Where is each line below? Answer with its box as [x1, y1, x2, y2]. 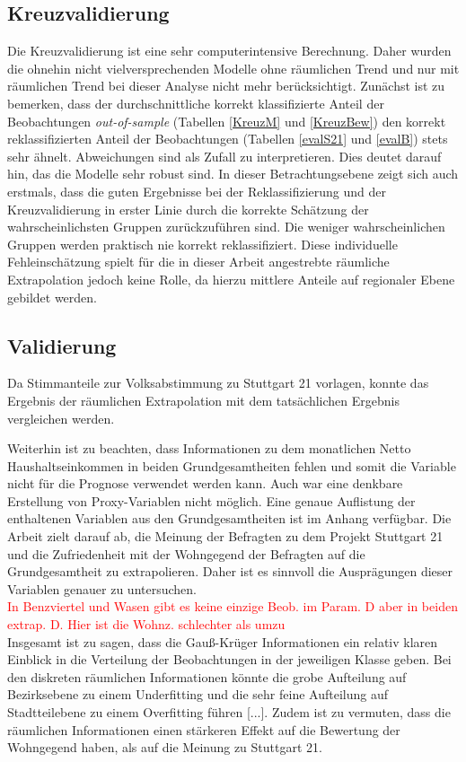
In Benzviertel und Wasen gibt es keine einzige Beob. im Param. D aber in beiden [7, 597, 458, 616]
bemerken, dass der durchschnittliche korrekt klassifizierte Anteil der [7, 93, 384, 112]
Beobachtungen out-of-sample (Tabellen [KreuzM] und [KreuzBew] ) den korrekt [7, 111, 446, 130]
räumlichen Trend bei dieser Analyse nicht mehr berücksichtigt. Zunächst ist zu [7, 76, 445, 95]
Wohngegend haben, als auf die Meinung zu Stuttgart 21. [7, 738, 322, 757]
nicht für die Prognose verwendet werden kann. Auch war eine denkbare [7, 474, 403, 493]
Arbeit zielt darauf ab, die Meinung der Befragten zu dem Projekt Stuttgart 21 [7, 527, 444, 546]
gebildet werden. [7, 287, 97, 306]
